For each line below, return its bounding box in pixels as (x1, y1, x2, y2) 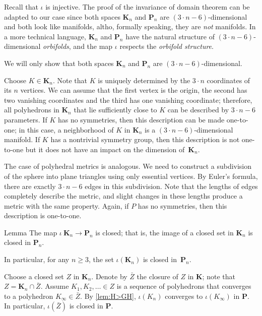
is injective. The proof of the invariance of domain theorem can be (45, 2, 250, 12)
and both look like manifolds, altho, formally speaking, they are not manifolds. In (4, 21, 256, 32)
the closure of (137, 271, 178, 281)
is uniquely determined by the (98, 75, 190, 85)
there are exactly (4, 180, 56, 191)
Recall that (4, 2, 38, 12)
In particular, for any (4, 254, 70, 265)
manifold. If (4, 134, 40, 145)
